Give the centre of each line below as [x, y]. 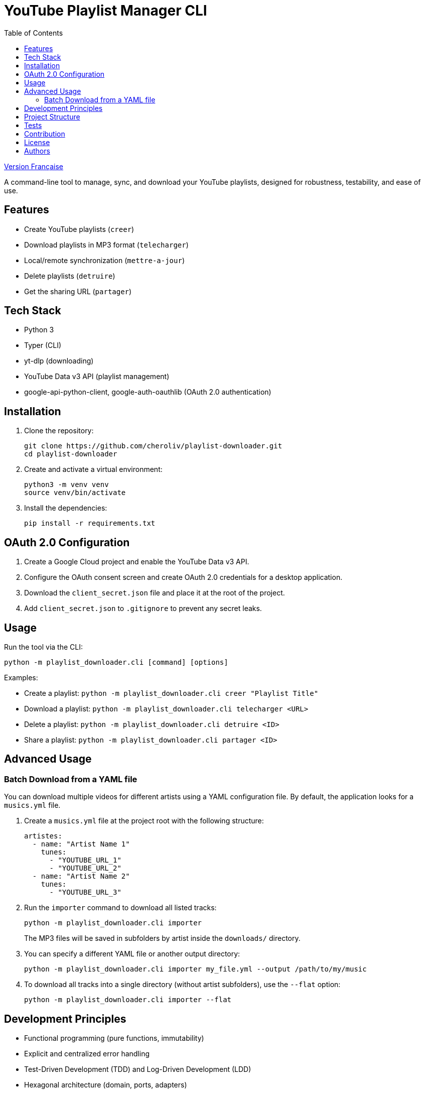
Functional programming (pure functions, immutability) [114, 1038]
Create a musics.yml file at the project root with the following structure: [144, 821]
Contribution [45, 134]
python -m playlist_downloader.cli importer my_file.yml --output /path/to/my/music [195, 969]
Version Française [34, 166]
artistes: [43, 836]
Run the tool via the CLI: [43, 647]
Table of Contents [34, 33]
